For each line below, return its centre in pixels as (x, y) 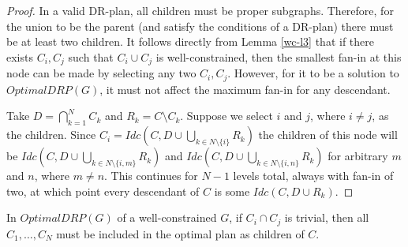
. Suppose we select (226, 116)
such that (91, 56)
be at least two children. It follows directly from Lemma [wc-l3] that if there (190, 41)
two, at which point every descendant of (103, 191)
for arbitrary (358, 156)
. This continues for (151, 176)
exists (20, 56)
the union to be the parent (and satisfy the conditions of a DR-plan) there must (200, 26)
